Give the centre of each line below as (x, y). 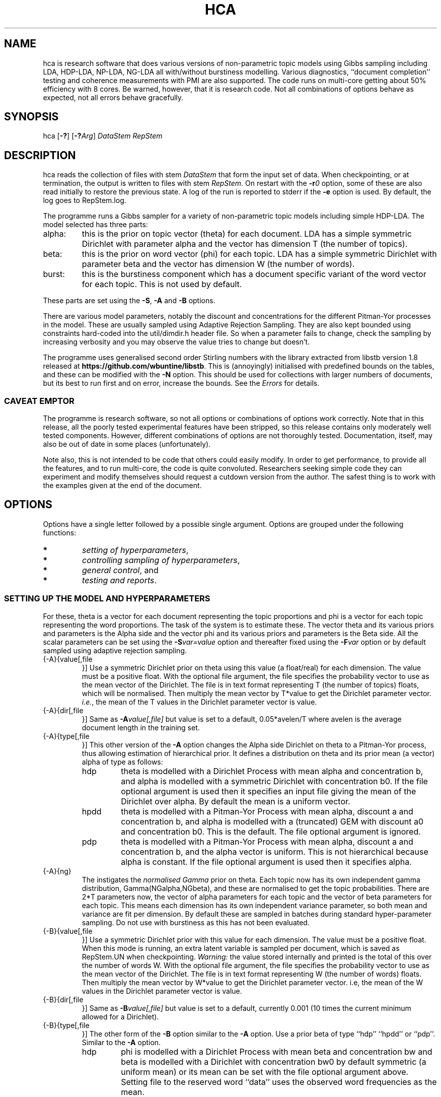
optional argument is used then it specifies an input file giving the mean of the (269, 791)
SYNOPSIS (31, 117)
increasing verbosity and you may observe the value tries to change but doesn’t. (176, 342)
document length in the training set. (141, 727)
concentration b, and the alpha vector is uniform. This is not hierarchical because (275, 851)
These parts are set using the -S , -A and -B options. (129, 301)
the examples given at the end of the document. (122, 486)
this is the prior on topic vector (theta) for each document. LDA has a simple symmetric (247, 234)
